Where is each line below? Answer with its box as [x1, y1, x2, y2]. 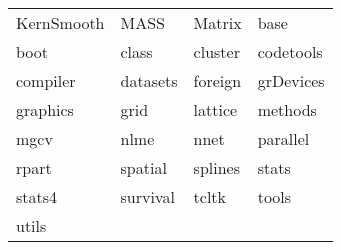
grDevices [257, 69, 325, 92]
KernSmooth [16, 11, 105, 34]
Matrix [193, 11, 242, 34]
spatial [120, 156, 167, 179]
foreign [193, 69, 242, 92]
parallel [257, 127, 310, 150]
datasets [120, 69, 178, 92]
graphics [16, 98, 74, 121]
